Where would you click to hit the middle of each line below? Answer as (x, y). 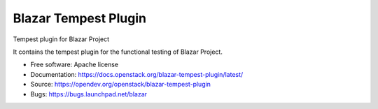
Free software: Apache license (75, 65)
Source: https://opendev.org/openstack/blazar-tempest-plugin (121, 85)
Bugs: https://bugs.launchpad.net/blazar (89, 94)
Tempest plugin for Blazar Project (61, 39)
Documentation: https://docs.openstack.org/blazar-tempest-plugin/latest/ (137, 74)
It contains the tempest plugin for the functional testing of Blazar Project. (118, 52)
